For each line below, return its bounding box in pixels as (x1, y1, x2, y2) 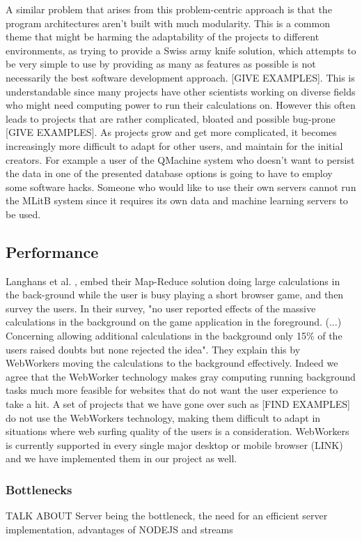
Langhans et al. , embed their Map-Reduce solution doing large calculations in (6, 273, 340, 288)
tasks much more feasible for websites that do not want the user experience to (6, 383, 338, 397)
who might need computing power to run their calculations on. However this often (6, 98, 356, 112)
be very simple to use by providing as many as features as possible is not (6, 56, 316, 71)
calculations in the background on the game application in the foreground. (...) (6, 314, 342, 329)
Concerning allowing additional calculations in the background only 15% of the (6, 328, 343, 343)
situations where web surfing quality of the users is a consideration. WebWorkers (6, 424, 349, 439)
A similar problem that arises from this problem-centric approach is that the (6, 2, 332, 16)
